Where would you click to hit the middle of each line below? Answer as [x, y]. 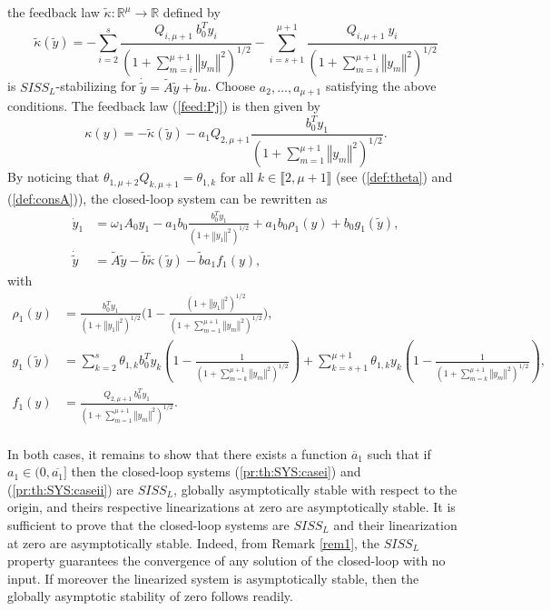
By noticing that [54, 177]
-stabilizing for [96, 86]
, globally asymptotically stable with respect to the [315, 489]
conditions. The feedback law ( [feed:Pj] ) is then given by [164, 106]
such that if [399, 453]
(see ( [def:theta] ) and [394, 177]
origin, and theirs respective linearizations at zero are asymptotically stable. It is [231, 507]
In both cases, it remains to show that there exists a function [177, 453]
